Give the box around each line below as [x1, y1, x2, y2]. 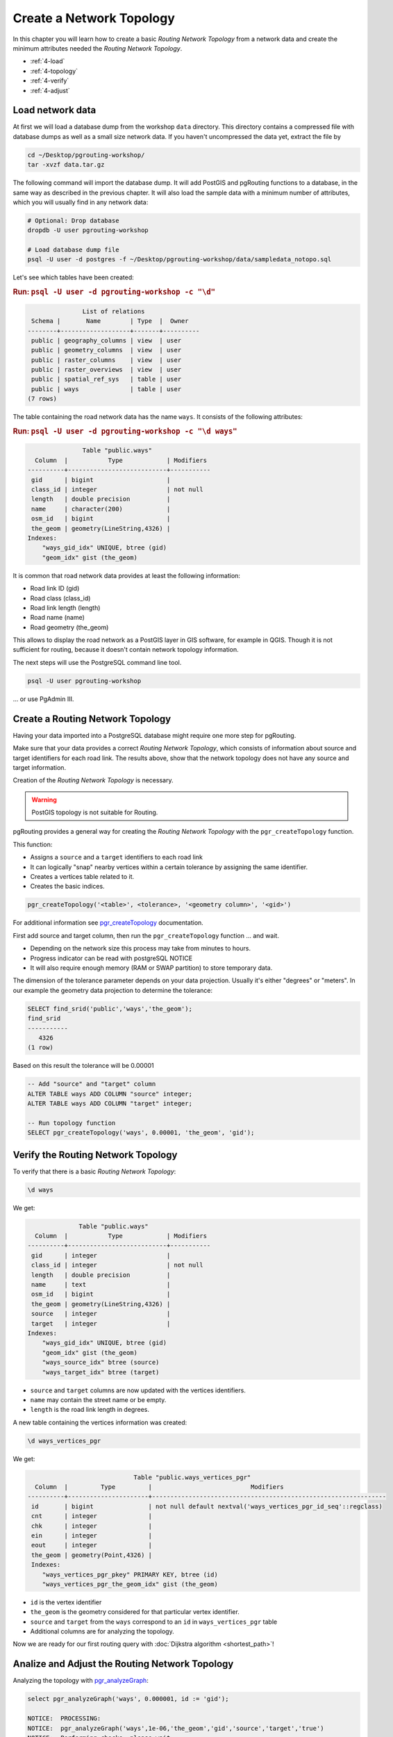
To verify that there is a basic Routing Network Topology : [12, 1167, 176, 1176]
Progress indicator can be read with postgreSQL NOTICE [30, 954, 193, 962]
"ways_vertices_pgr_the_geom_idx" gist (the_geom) [42, 1580, 218, 1588]
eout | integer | [31, 1541, 153, 1549]
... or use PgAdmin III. [12, 695, 74, 703]
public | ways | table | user [31, 385, 182, 393]
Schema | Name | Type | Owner [31, 317, 189, 325]
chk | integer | [31, 1522, 153, 1530]
